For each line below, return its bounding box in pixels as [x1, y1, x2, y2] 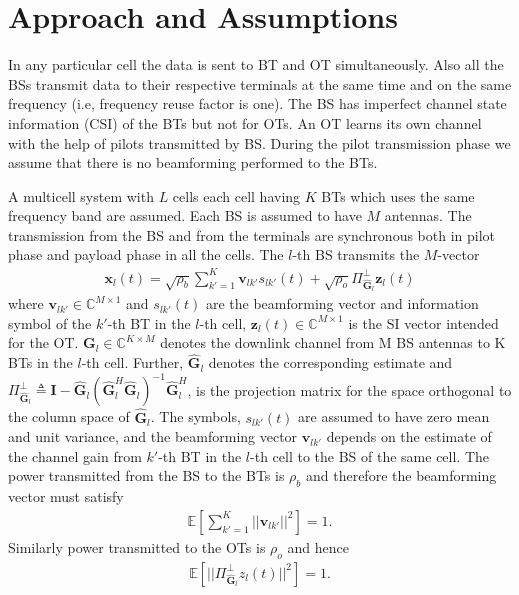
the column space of [8, 406, 130, 427]
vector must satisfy [8, 486, 124, 507]
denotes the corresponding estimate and [208, 352, 453, 373]
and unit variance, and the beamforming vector [8, 426, 298, 447]
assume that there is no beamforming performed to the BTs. [8, 152, 378, 173]
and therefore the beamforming [305, 465, 497, 486]
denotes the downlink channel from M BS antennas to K [160, 332, 506, 353]
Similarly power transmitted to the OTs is [8, 536, 266, 557]
